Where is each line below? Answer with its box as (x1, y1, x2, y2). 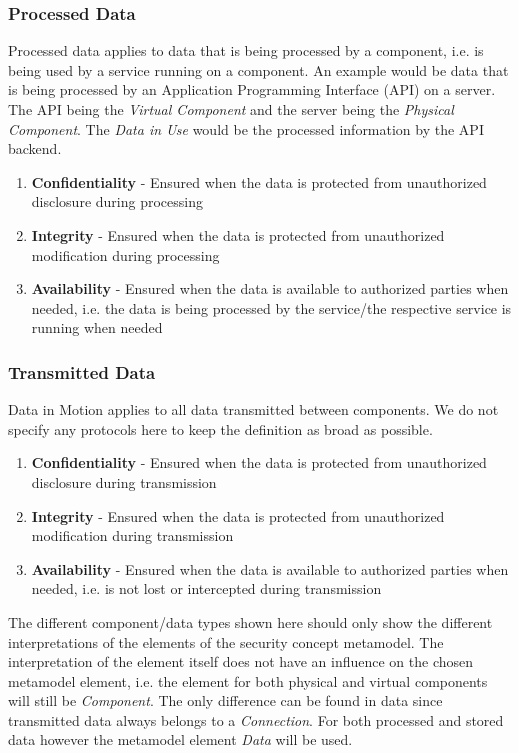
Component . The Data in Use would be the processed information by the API (8, 118, 484, 139)
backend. (8, 138, 62, 159)
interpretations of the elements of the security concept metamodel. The (8, 631, 444, 652)
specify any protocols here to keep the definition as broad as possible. (8, 418, 433, 439)
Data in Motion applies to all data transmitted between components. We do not (8, 399, 499, 420)
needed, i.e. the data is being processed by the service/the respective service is (31, 297, 512, 318)
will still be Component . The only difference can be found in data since (8, 690, 443, 711)
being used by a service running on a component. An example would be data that (8, 59, 509, 80)
